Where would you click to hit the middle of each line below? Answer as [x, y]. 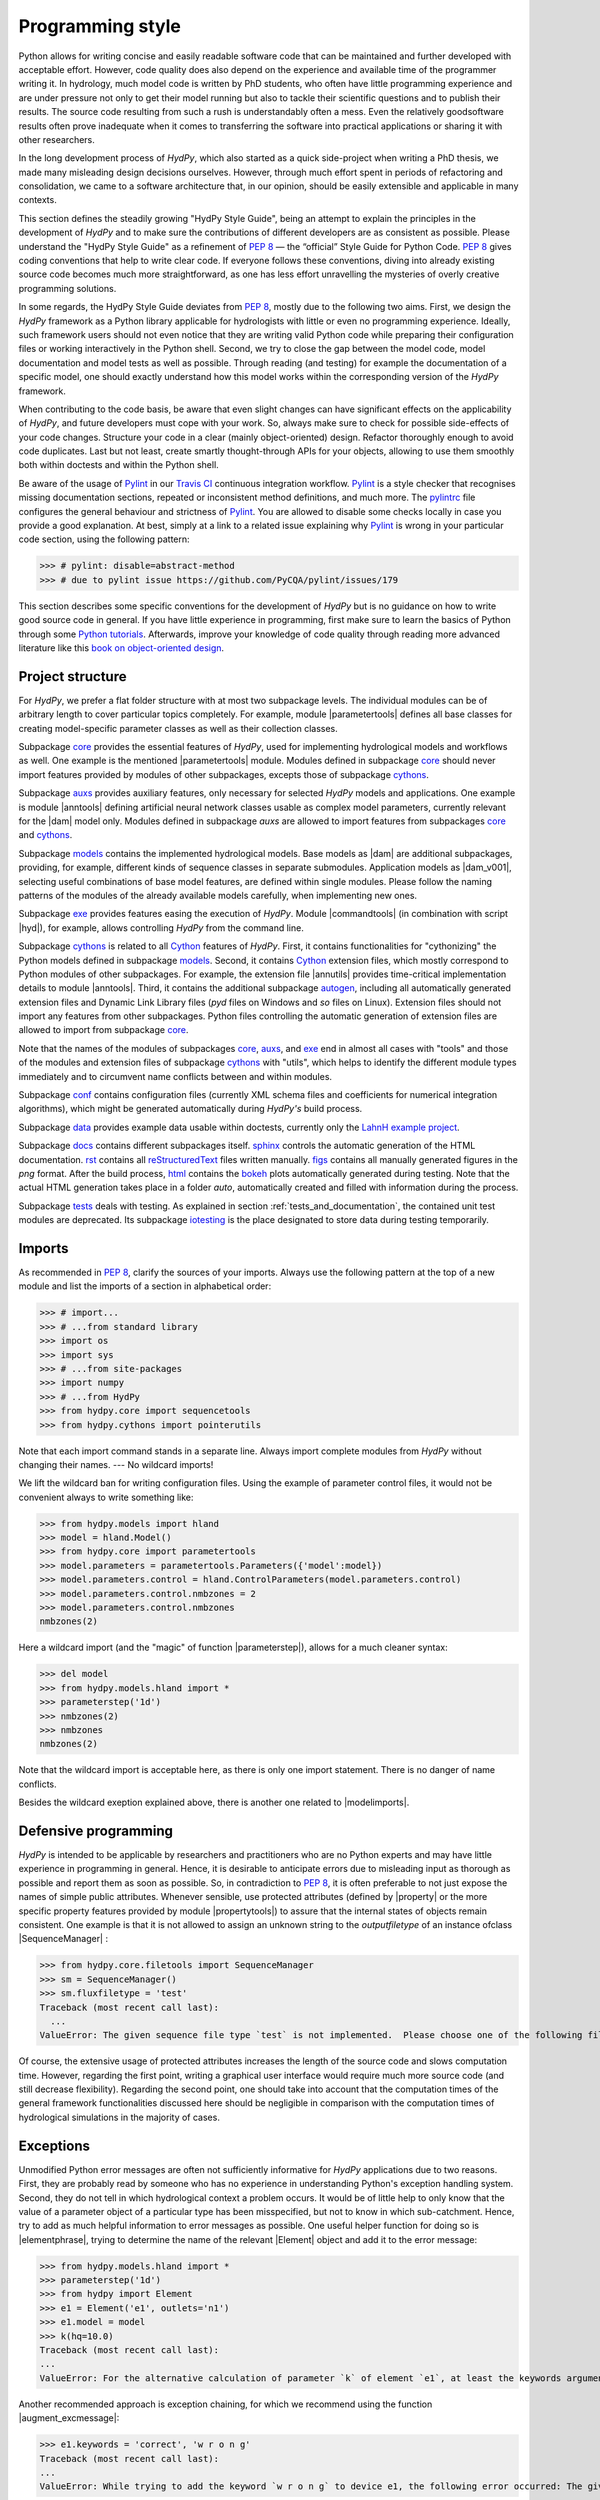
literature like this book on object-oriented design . [121, 647]
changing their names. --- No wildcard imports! [116, 1464]
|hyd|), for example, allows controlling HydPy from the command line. [161, 927]
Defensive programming [96, 1830]
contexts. [37, 200]
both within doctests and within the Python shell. [118, 465]
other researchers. [56, 139]
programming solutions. [67, 288]
